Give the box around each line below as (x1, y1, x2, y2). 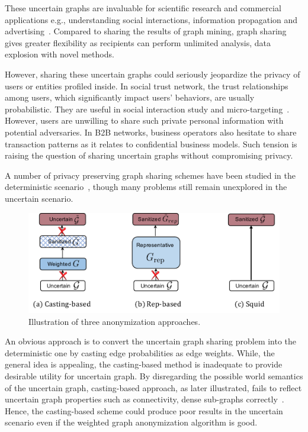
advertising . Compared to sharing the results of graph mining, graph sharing (5, 25, 287, 37)
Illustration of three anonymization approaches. (28, 315, 201, 327)
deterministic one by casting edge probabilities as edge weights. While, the (5, 346, 275, 359)
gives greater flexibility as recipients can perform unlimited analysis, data (5, 36, 271, 49)
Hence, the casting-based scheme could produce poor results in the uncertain (5, 404, 283, 417)
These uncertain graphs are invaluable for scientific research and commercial (5, 2, 281, 14)
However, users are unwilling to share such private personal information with (5, 114, 284, 127)
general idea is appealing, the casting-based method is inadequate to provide (5, 358, 283, 370)
